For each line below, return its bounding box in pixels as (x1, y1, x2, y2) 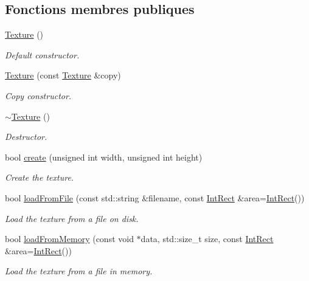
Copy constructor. (5, 89, 72, 102)
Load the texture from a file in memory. (5, 265, 153, 277)
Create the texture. (5, 171, 74, 184)
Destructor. (5, 130, 47, 143)
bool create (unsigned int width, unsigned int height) (5, 150, 203, 163)
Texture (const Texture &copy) (5, 69, 121, 82)
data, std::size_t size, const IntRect (141, 232, 274, 245)
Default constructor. (5, 48, 80, 61)
